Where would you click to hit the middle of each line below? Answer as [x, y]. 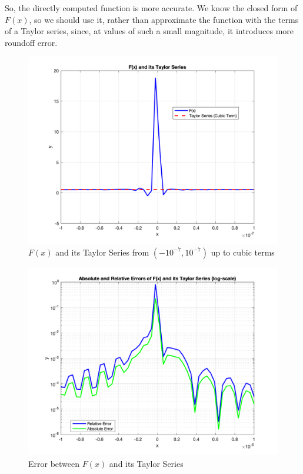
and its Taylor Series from [102, 252]
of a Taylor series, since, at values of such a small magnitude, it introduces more [149, 31]
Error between [54, 463]
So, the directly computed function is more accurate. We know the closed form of [151, 8]
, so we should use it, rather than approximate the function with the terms [164, 19]
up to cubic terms [243, 252]
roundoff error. [31, 42]
